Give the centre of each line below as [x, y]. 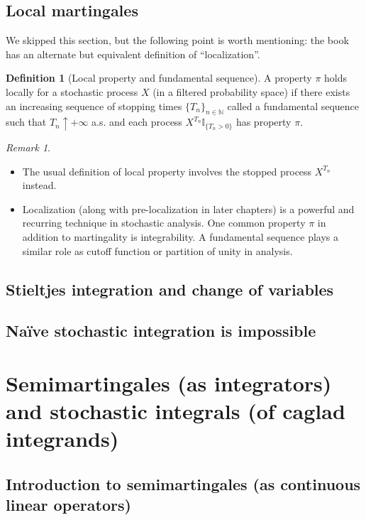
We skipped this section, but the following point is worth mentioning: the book [177, 40]
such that [26, 122]
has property [264, 122]
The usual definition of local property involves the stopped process [167, 171]
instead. [39, 185]
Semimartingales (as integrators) [169, 383]
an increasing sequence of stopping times [94, 105]
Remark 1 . [28, 147]
